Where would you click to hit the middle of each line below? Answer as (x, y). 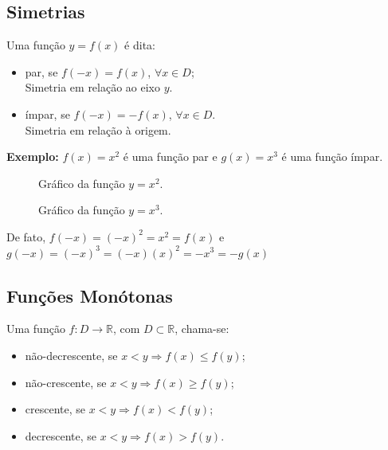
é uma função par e (170, 157)
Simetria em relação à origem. (98, 129)
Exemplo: (33, 157)
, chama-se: (202, 329)
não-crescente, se (66, 382)
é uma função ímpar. (332, 157)
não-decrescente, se (71, 355)
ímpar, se (47, 113)
